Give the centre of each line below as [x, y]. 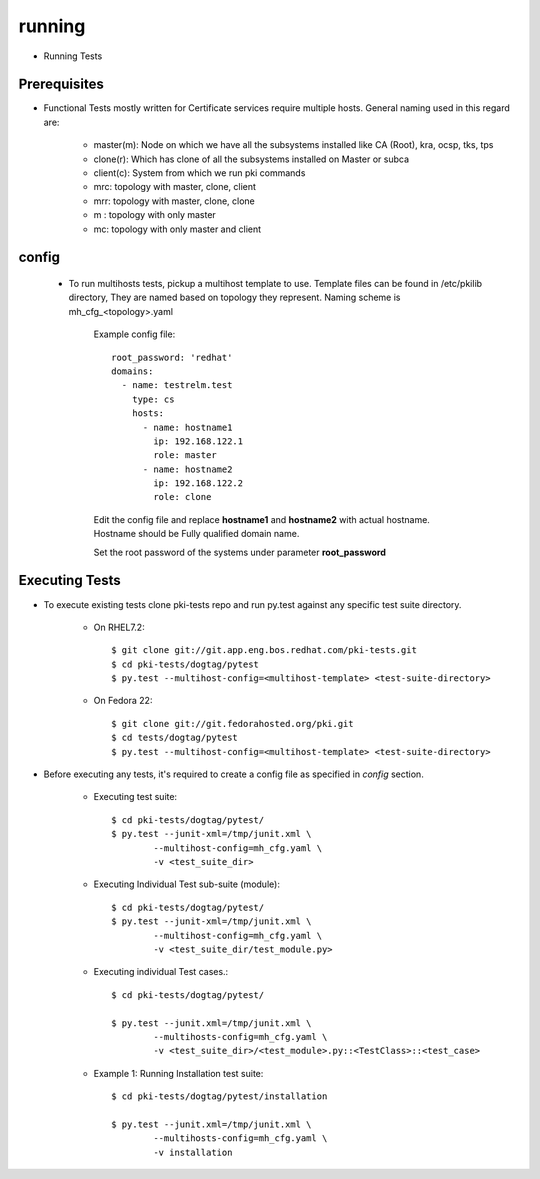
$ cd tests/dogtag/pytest [175, 738]
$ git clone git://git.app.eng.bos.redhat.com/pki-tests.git [264, 650]
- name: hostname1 [187, 427]
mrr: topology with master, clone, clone [174, 201]
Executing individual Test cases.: [161, 972]
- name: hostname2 [187, 469]
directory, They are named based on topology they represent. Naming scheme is [234, 297]
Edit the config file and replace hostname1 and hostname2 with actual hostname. [261, 519]
